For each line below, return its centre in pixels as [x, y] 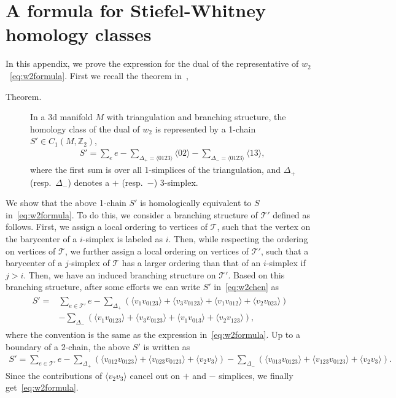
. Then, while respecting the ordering [238, 238]
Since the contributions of [54, 375]
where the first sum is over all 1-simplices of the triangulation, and [156, 170]
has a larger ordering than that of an [191, 263]
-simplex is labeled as [122, 238]
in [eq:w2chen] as [247, 287]
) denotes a [89, 182]
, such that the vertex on [264, 227]
